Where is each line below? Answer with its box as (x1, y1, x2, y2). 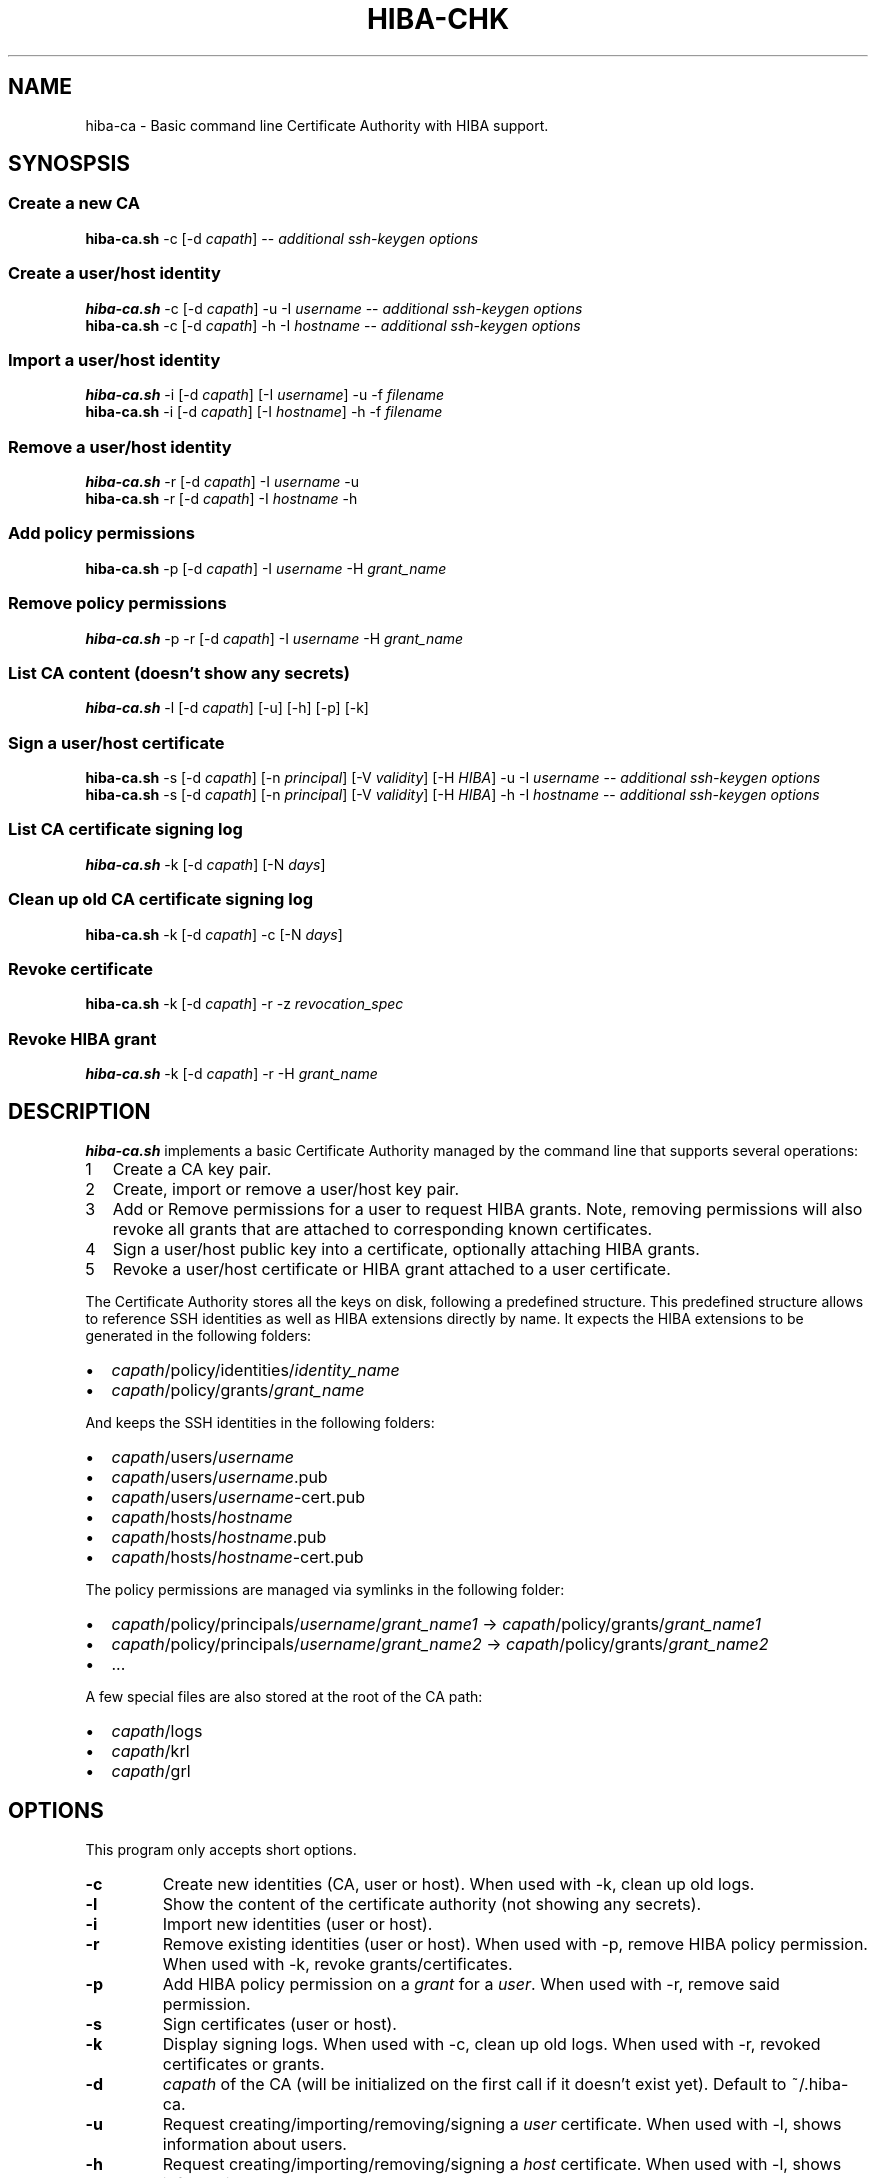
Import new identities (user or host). (162, 1913, 433, 1934)
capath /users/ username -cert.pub (111, 1486, 365, 1507)
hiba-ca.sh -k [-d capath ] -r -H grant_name (85, 1065, 378, 1083)
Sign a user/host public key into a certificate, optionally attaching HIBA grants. (112, 1238, 700, 1259)
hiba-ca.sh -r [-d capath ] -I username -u (85, 473, 359, 491)
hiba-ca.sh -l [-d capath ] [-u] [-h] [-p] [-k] (85, 699, 369, 717)
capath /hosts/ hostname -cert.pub (111, 1546, 364, 1567)
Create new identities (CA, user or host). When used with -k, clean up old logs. (162, 1873, 755, 1894)
